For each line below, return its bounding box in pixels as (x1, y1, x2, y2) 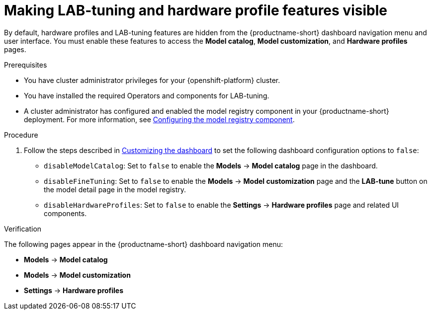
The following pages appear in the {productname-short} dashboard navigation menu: (4, 239, 283, 248)
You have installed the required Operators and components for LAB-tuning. (24, 91, 269, 100)
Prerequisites (4, 60, 47, 69)
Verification (4, 224, 42, 233)
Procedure (4, 130, 38, 139)
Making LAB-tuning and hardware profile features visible (4, 2, 387, 19)
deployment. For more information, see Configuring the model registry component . (24, 115, 295, 124)
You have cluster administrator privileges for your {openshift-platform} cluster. (24, 76, 280, 84)
